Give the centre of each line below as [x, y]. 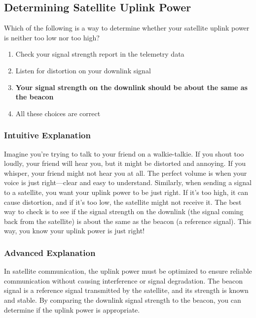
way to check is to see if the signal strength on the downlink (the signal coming [124, 211]
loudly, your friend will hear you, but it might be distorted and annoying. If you [125, 163]
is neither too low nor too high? [52, 37]
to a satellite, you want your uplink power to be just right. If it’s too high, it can [126, 192]
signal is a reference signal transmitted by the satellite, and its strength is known [126, 290]
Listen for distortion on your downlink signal [83, 70]
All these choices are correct [58, 113]
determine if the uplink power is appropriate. [72, 309]
